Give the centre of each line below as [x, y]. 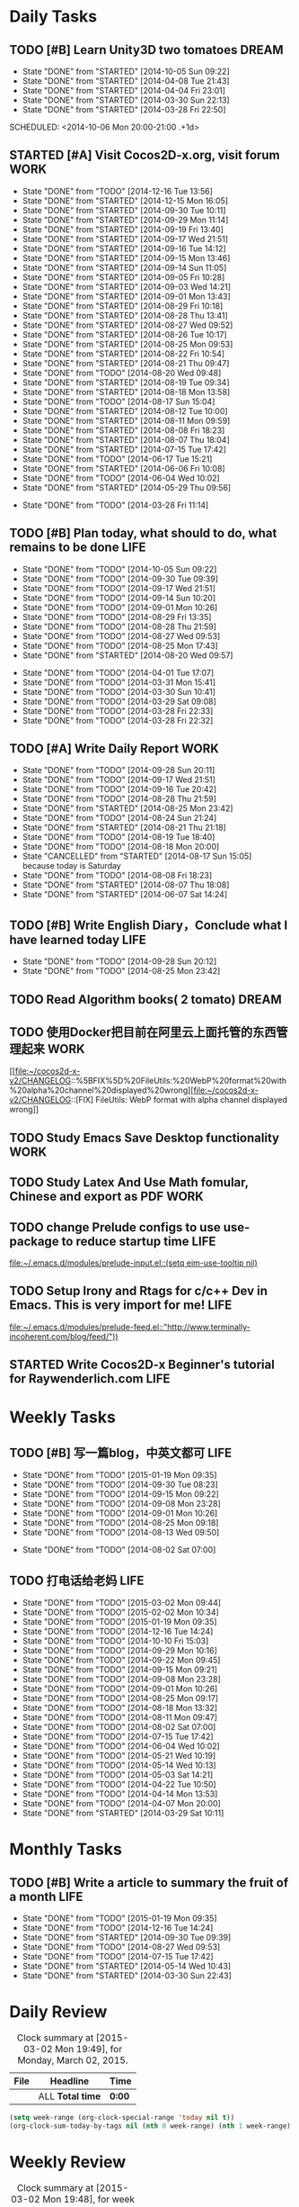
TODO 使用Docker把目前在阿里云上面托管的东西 [143, 1032]
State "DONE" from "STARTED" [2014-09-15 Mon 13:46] [126, 257]
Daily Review [58, 2012]
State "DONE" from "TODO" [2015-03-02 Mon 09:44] [122, 1603]
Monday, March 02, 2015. [73, 2060]
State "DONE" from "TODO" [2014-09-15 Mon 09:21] [120, 1670]
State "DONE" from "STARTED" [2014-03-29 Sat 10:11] [123, 1813]
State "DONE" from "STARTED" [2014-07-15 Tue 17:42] [124, 449]
